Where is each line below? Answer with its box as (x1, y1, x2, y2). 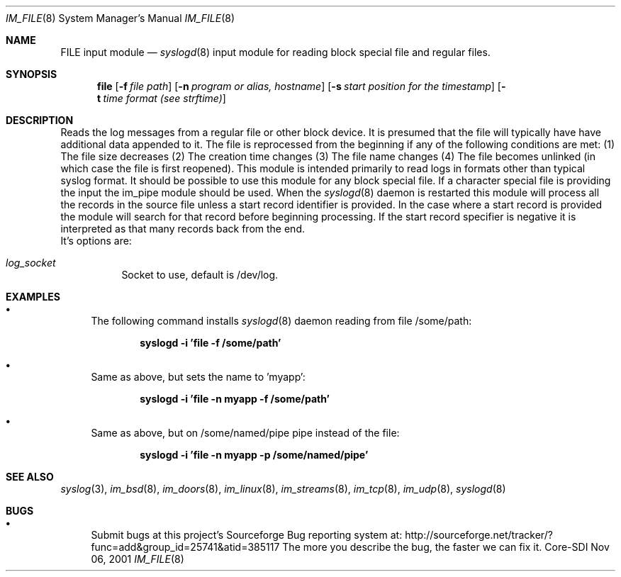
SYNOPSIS (6, 68, 57, 80)
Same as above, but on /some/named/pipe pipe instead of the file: (91, 427, 400, 439)
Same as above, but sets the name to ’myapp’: (91, 371, 306, 383)
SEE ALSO (6, 471, 54, 483)
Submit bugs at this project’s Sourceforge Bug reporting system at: (91, 529, 403, 541)
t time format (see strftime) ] (97, 92, 226, 104)
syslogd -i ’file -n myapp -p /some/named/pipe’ (140, 449, 369, 461)
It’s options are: (60, 235, 132, 247)
